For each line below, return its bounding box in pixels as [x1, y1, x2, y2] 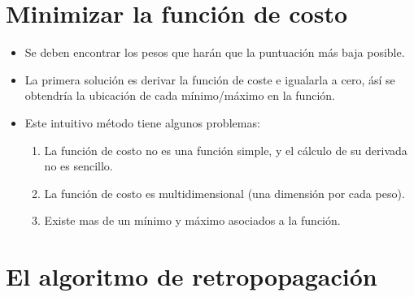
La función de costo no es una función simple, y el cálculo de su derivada [44, 141, 407, 158]
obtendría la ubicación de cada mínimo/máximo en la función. [24, 87, 335, 104]
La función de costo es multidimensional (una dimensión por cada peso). [44, 184, 405, 201]
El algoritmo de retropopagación [6, 260, 377, 293]
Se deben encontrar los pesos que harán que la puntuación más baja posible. [24, 44, 405, 61]
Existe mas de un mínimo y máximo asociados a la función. [44, 212, 341, 229]
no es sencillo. [44, 157, 113, 174]
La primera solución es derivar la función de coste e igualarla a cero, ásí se [24, 71, 395, 88]
